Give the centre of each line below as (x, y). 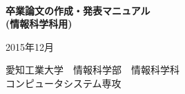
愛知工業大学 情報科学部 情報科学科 (92, 70)
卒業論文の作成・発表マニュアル (78, 10)
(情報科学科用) (39, 24)
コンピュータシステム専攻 (64, 83)
